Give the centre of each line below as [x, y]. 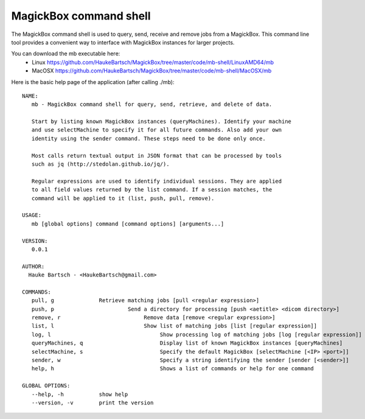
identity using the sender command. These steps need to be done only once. [148, 138]
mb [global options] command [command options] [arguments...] [128, 224]
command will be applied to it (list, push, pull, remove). [123, 198]
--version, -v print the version [92, 403]
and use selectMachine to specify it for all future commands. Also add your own [157, 130]
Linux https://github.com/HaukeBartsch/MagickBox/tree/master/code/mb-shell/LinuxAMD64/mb [153, 62]
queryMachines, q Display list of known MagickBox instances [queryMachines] [187, 343]
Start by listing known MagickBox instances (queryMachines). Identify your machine [162, 121]
